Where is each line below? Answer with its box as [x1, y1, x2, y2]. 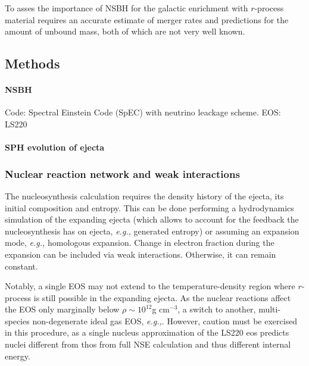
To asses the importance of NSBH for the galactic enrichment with [5, 2, 248, 14]
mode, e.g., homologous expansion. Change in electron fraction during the [5, 236, 274, 249]
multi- [258, 303, 281, 315]
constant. [5, 259, 38, 272]
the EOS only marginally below [5, 303, 120, 315]
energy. [5, 349, 30, 362]
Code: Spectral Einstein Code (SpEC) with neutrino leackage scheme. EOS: [5, 106, 281, 118]
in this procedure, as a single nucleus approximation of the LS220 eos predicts [5, 326, 289, 339]
